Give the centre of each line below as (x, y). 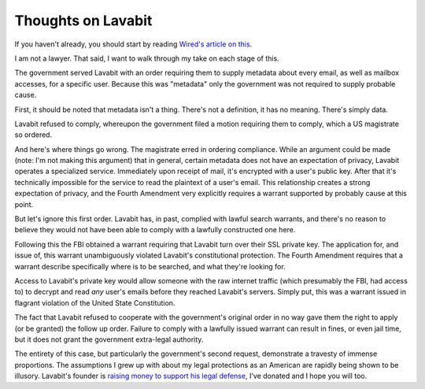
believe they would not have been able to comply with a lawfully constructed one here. (155, 230)
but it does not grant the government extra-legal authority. (109, 339)
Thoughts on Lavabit (83, 20)
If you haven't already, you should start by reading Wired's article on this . (133, 44)
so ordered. (33, 135)
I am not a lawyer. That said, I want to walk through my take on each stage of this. (147, 58)
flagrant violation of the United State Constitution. (95, 302)
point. (24, 204)
